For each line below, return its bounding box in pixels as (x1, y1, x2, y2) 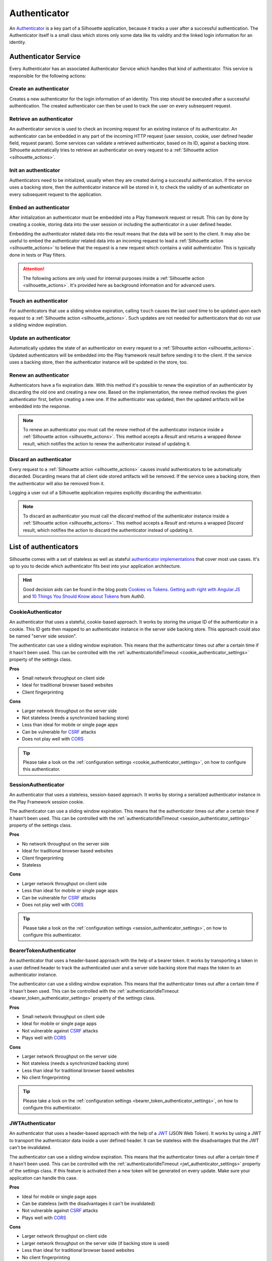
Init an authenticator (9, 166, 60, 174)
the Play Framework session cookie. (9, 798, 85, 805)
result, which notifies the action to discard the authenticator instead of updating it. (23, 527, 193, 533)
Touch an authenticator (9, 297, 68, 304)
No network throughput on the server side (22, 840, 109, 847)
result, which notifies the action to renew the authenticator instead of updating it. (23, 440, 191, 446)
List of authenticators (9, 543, 79, 551)
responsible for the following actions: (9, 73, 87, 79)
